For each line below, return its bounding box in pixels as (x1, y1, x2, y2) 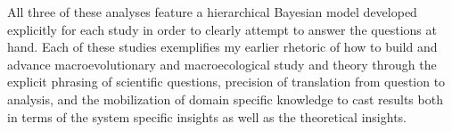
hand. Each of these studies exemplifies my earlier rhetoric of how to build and (7, 37, 438, 56)
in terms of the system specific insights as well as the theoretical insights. (7, 107, 407, 126)
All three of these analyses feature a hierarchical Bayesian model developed (7, 3, 417, 21)
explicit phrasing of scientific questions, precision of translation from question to (7, 72, 446, 91)
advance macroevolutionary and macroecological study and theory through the (7, 54, 437, 73)
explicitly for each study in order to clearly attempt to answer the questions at (7, 20, 437, 38)
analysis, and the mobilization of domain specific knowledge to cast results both (7, 89, 443, 108)
